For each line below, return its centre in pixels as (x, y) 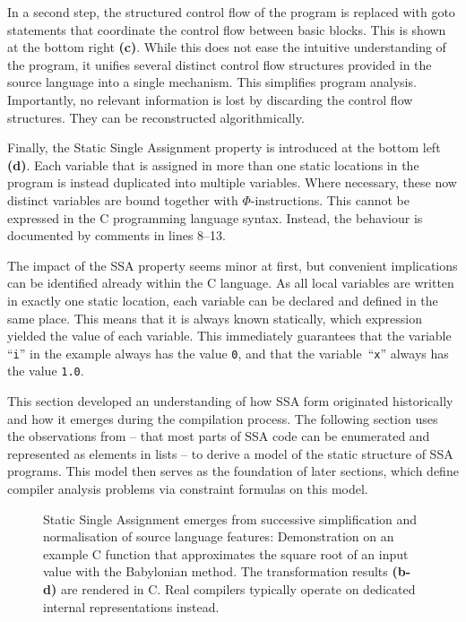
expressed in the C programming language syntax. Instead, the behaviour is (215, 217)
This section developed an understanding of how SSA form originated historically (230, 401)
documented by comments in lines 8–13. (116, 235)
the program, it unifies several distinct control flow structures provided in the (220, 64)
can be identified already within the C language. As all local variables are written (231, 283)
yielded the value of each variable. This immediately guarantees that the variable (229, 336)
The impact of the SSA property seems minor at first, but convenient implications (233, 265)
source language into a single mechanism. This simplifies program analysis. (212, 82)
